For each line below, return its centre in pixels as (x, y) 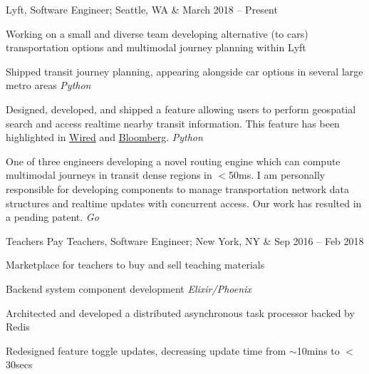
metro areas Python (48, 85)
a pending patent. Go (52, 217)
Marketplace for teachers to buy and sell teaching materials (135, 265)
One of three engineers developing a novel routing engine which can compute (173, 161)
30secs (19, 364)
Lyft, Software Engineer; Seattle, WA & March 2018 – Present (142, 9)
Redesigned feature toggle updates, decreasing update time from (146, 350)
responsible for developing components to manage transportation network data (177, 188)
